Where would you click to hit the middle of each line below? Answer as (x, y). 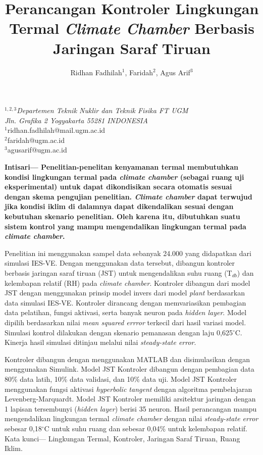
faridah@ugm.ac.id (36, 140)
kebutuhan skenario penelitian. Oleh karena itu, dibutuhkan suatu (122, 216)
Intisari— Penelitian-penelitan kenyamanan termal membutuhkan (122, 167)
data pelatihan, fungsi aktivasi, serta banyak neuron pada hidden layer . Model (126, 312)
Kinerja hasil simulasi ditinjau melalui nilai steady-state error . (100, 342)
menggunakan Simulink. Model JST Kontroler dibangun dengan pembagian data (129, 369)
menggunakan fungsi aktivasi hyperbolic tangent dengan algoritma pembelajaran (128, 389)
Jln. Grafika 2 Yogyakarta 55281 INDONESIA (76, 120)
